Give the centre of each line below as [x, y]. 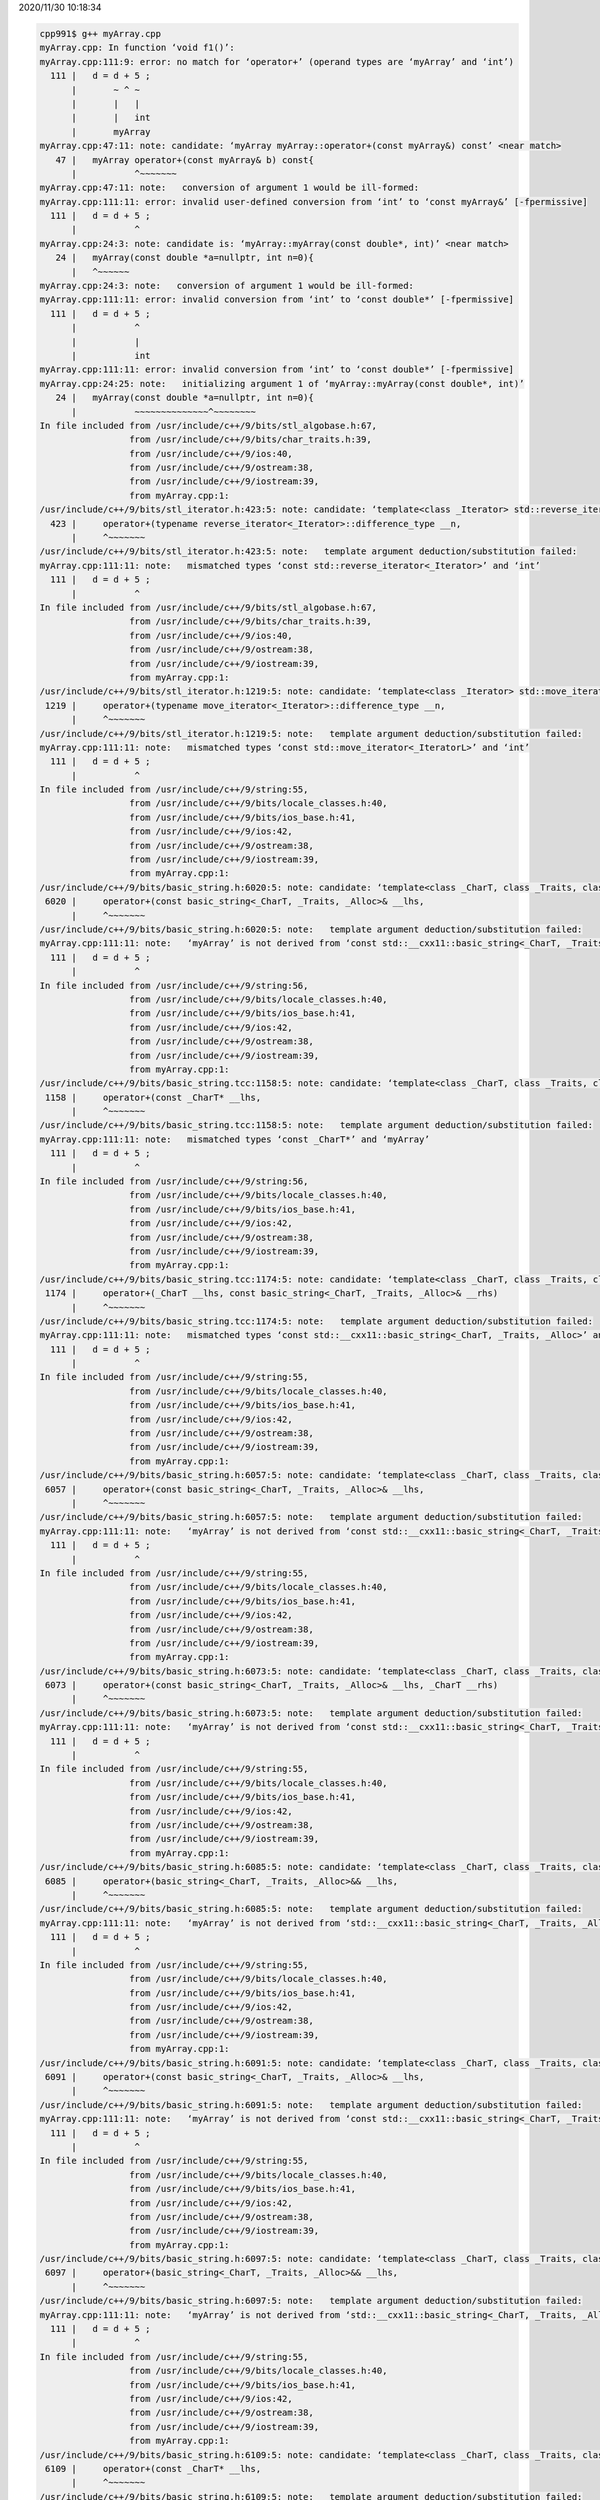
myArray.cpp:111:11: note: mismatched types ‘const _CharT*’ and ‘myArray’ [234, 1139]
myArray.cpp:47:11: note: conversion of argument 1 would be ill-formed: [229, 188]
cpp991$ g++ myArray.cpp [100, 33]
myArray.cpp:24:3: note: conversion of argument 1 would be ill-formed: [227, 286]
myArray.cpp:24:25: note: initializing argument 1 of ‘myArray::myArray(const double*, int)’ [282, 383]
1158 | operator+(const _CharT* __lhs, [153, 1097]
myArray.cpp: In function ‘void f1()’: [137, 48]
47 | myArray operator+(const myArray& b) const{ [184, 159]
